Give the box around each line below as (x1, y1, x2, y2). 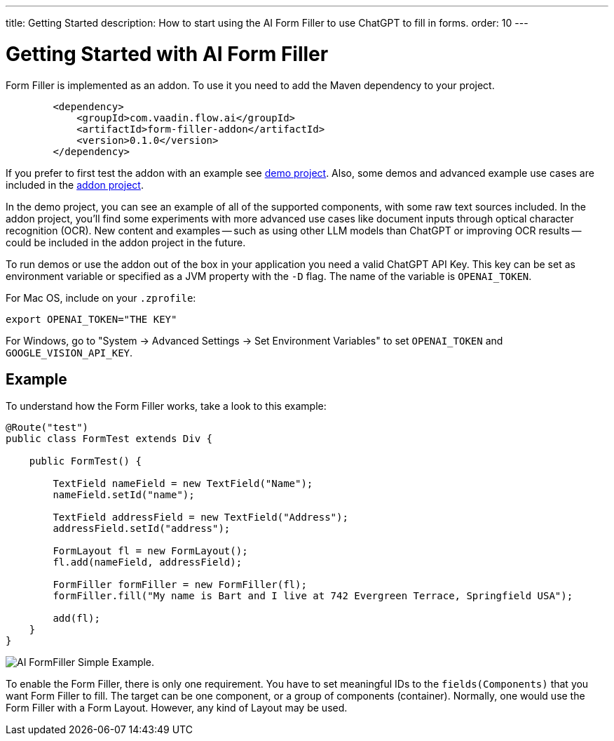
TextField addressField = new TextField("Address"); (53, 512, 348, 523)
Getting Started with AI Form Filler (6, 41, 329, 66)
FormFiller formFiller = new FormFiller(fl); (53, 579, 307, 591)
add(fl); (53, 613, 100, 625)
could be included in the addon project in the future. (6, 236, 246, 248)
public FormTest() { (29, 455, 142, 467)
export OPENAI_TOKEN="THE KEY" (6, 313, 177, 325)
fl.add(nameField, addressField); (53, 556, 243, 568)
